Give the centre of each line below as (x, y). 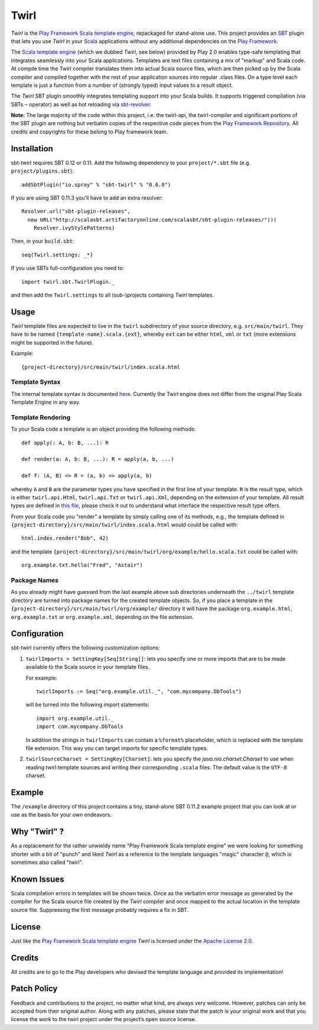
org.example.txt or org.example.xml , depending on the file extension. (102, 617)
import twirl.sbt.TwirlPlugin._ (68, 282)
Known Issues (38, 879)
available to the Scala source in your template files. (88, 667)
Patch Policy (34, 989)
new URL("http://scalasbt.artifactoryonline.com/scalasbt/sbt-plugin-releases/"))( (152, 220)
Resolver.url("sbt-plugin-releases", (76, 212)
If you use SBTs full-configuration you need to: (68, 268)
